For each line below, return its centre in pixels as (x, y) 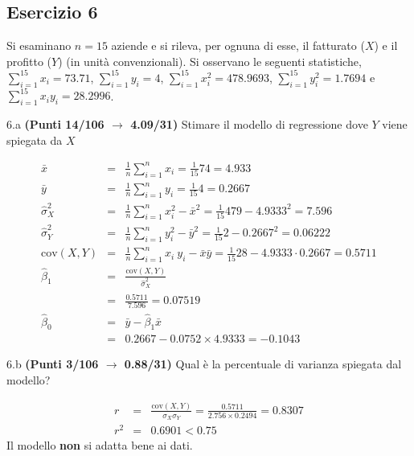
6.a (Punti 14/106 (55, 123)
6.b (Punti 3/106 (53, 364)
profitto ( (29, 61)
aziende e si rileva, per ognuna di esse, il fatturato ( (238, 45)
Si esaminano (39, 45)
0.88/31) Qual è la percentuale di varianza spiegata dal (263, 364)
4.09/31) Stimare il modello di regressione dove (249, 123)
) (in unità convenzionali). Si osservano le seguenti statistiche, (210, 61)
